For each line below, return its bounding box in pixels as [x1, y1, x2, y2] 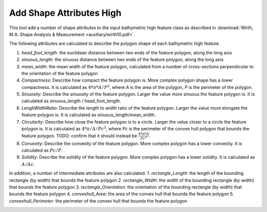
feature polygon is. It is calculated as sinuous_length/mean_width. [21, 112, 156, 118]
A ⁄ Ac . [21, 161, 35, 167]
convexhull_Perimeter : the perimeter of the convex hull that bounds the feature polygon [9, 198, 187, 204]
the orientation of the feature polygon [21, 70, 98, 76]
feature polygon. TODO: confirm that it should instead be [21, 132, 137, 138]
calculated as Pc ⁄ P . [21, 147, 63, 153]
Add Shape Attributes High [9, 7, 122, 18]
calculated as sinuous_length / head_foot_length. [21, 98, 121, 104]
